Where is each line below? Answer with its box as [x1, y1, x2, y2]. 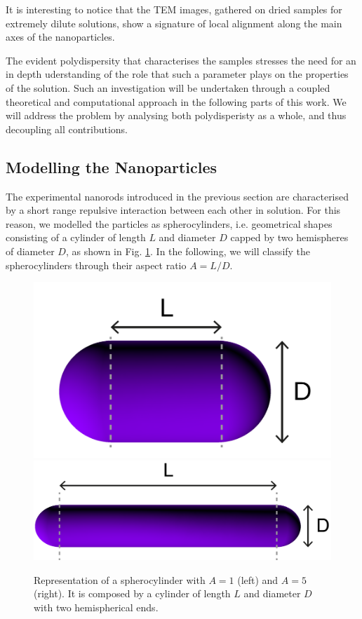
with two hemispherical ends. [34, 599, 159, 614]
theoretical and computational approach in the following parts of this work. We [6, 94, 347, 109]
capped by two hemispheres [230, 230, 349, 245]
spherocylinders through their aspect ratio [6, 257, 187, 272]
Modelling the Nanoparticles [6, 156, 217, 177]
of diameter [6, 243, 55, 258]
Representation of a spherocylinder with [34, 572, 206, 587]
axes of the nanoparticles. [6, 29, 115, 44]
